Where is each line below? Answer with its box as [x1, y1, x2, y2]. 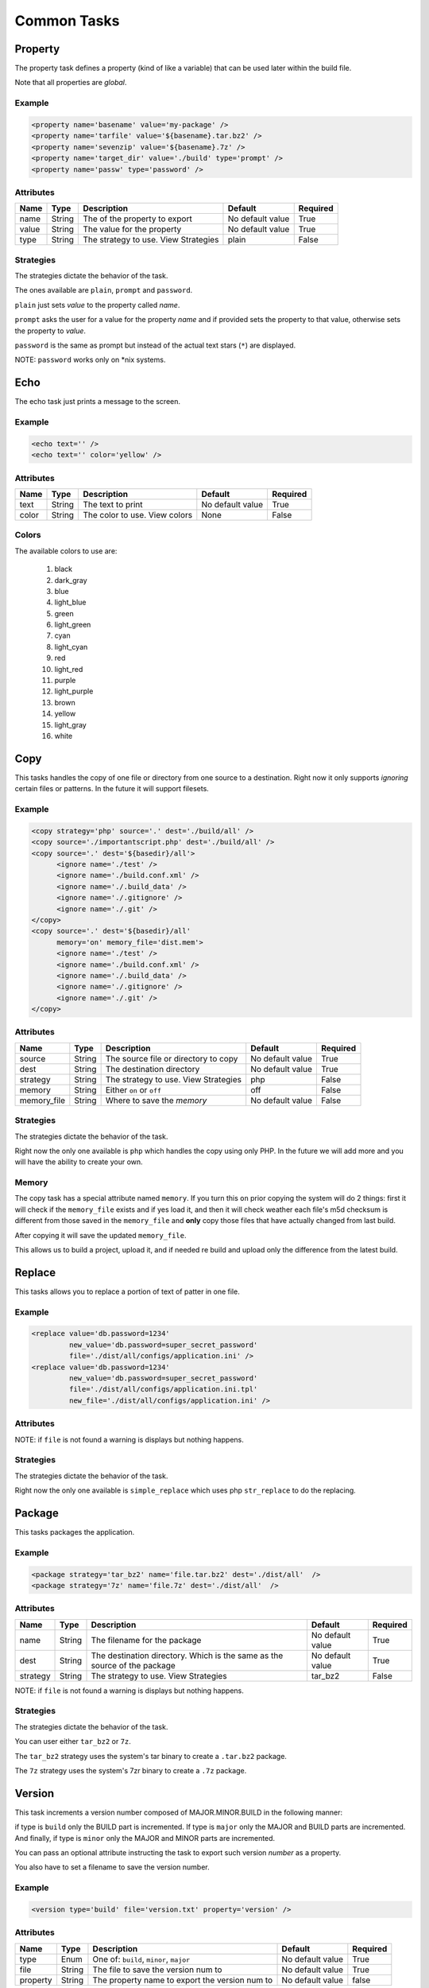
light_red [54, 664, 83, 674]
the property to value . [14, 326, 87, 336]
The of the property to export [83, 213, 192, 224]
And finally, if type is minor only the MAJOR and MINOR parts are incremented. [14, 1833, 276, 1842]
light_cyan [54, 642, 88, 651]
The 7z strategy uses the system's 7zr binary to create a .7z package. [14, 1765, 247, 1775]
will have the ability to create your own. [14, 1157, 143, 1167]
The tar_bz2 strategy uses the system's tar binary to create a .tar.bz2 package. [14, 1751, 288, 1761]
